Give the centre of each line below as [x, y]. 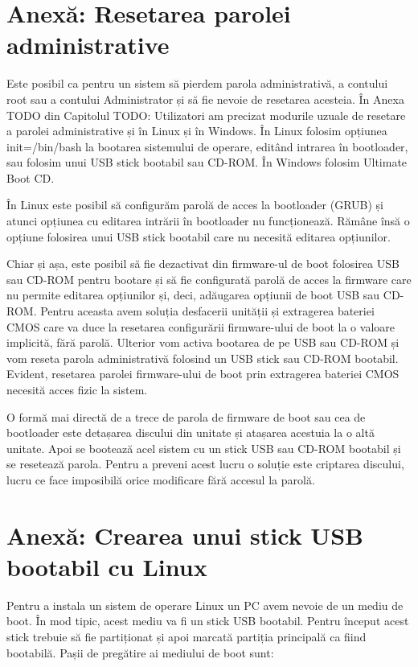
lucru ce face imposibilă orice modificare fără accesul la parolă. [161, 479]
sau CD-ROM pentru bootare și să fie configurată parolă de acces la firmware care [209, 279]
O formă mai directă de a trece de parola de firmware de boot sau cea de [186, 416]
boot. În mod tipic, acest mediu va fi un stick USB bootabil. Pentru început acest [208, 621]
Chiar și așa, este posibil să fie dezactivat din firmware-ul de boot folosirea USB [203, 264]
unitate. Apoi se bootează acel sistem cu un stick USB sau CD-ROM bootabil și [204, 448]
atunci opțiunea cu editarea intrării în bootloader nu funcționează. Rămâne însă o [208, 221]
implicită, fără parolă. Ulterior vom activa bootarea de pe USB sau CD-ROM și [203, 342]
